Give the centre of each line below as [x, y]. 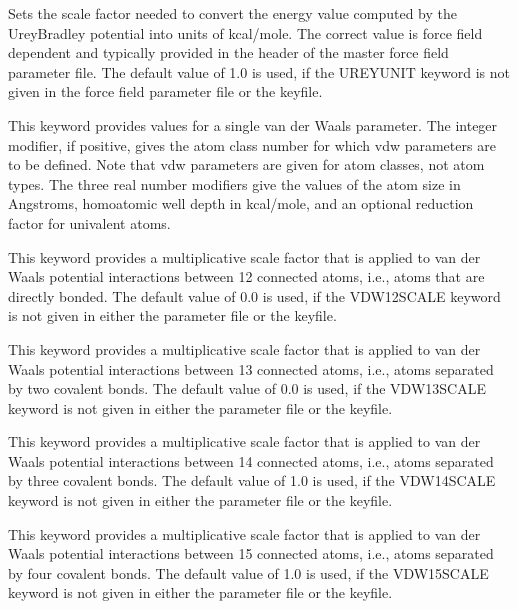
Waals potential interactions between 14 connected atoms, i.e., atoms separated [251, 460]
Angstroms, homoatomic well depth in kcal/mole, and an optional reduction [241, 203]
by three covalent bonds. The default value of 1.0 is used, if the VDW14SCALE [252, 480]
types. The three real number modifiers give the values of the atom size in [234, 183]
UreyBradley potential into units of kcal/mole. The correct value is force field [245, 32]
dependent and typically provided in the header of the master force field [228, 52]
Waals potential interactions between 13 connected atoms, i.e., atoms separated [251, 368]
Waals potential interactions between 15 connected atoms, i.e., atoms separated [251, 553]
